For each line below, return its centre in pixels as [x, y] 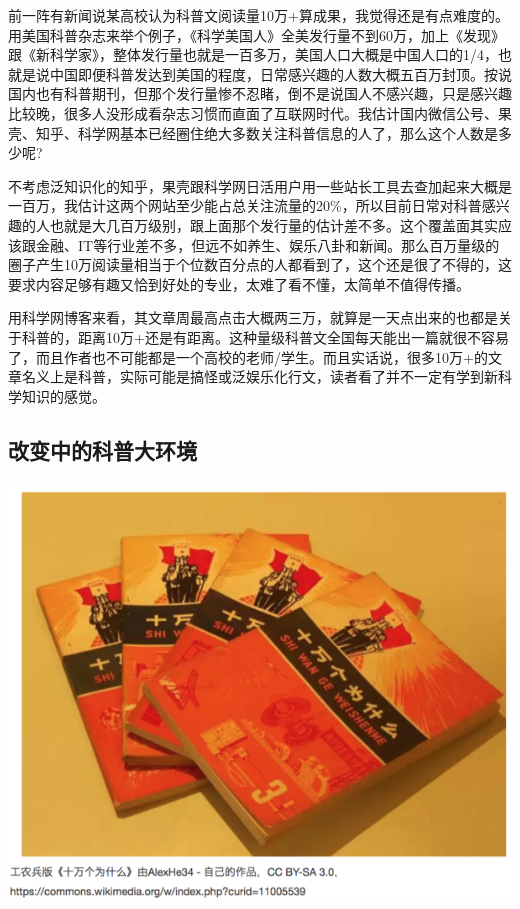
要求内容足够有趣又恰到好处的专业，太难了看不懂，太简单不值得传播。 [239, 283]
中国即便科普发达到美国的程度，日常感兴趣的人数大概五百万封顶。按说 [280, 73]
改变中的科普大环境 [102, 449]
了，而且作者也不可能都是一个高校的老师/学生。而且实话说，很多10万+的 [248, 356]
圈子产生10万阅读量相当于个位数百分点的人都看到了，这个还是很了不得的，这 [260, 264]
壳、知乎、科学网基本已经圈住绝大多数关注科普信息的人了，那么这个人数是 [253, 132]
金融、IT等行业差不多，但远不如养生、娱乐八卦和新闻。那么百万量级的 [267, 244]
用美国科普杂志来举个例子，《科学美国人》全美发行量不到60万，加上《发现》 [256, 34]
